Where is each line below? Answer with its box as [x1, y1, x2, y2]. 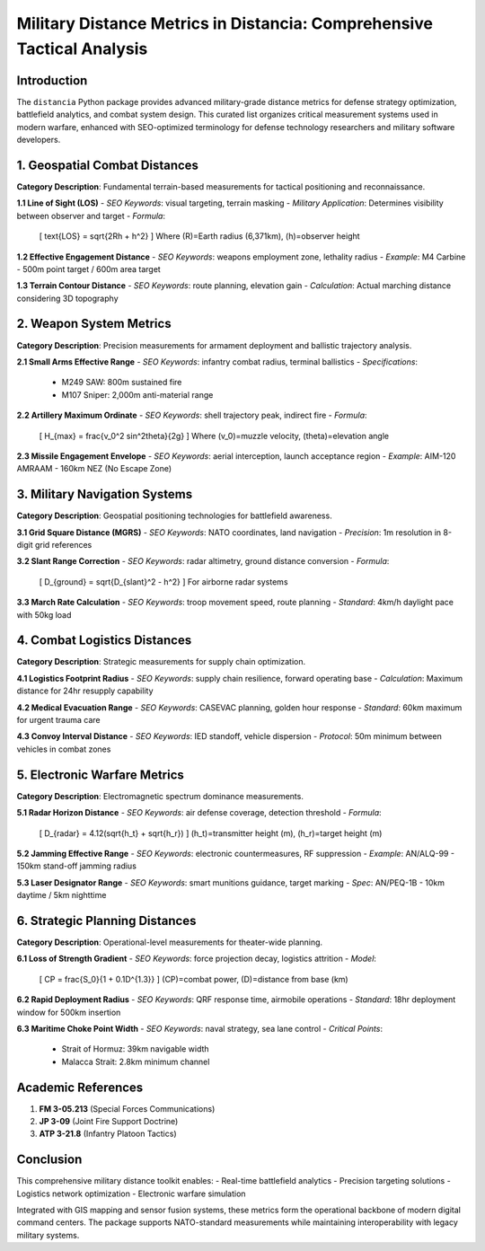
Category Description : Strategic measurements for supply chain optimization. [16, 656, 306, 667]
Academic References [16, 1079, 144, 1095]
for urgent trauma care [16, 715, 101, 726]
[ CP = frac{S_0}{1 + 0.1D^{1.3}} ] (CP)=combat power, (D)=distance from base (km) [39, 973, 349, 984]
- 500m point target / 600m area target [16, 263, 161, 274]
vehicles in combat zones [16, 744, 111, 754]
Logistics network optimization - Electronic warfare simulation [16, 1188, 246, 1199]
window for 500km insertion [16, 1007, 121, 1018]
